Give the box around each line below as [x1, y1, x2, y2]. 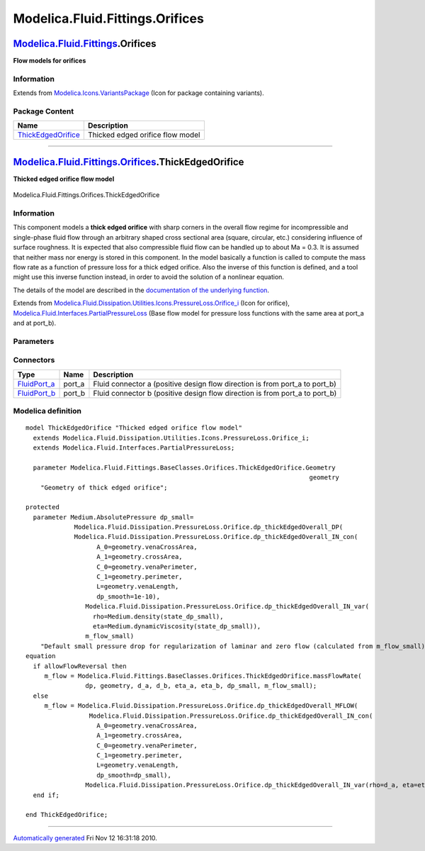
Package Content [13, 106, 74, 116]
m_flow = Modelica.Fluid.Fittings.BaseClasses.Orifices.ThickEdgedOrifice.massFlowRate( [44, 672, 362, 680]
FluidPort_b [17, 388, 56, 398]
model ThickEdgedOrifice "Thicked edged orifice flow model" [25, 424, 242, 432]
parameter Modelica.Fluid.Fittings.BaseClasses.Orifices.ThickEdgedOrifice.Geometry [33, 463, 336, 472]
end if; [33, 791, 59, 799]
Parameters [13, 336, 55, 346]
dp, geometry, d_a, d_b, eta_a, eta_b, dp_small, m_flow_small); [85, 682, 317, 690]
